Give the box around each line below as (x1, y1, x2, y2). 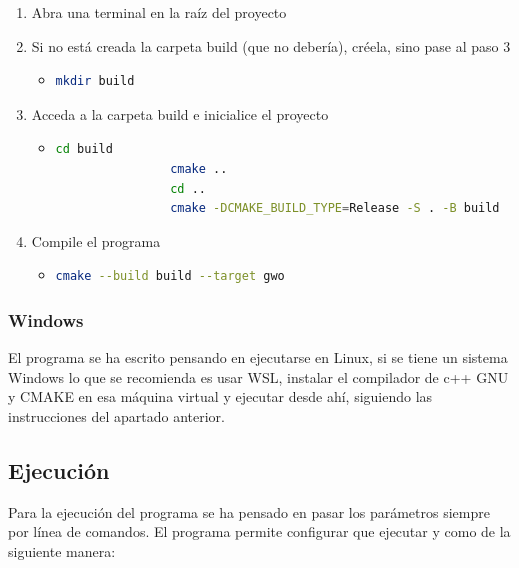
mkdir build (55, 74, 135, 89)
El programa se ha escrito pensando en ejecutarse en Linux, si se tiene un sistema (8, 347, 508, 368)
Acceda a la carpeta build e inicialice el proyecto (31, 103, 329, 124)
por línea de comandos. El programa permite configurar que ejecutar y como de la (8, 521, 511, 542)
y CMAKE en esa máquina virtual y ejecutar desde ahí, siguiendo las (8, 386, 433, 407)
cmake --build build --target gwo (55, 269, 285, 284)
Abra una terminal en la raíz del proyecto (31, 2, 287, 22)
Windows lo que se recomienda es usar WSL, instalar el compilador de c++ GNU (8, 366, 509, 387)
